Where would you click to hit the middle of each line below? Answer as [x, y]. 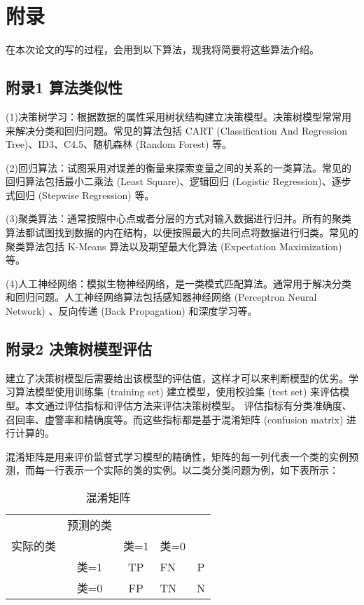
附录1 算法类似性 [64, 87]
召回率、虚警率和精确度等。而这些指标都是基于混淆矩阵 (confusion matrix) [175, 419]
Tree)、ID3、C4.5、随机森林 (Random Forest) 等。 [119, 144]
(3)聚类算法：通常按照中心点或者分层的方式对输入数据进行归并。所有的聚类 [178, 218]
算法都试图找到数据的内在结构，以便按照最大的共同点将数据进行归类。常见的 [182, 232]
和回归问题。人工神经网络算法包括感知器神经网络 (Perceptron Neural [161, 297]
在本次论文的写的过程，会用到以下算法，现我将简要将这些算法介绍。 [162, 49]
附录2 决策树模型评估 [79, 349]
